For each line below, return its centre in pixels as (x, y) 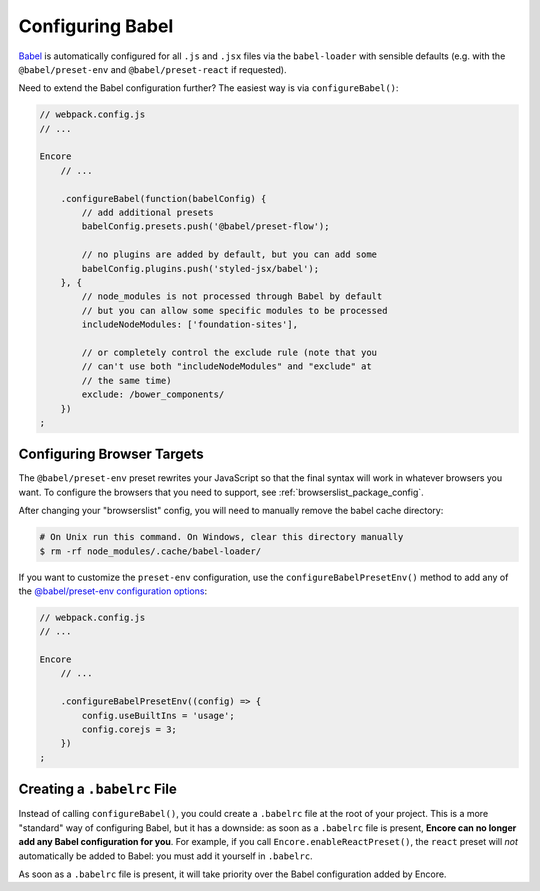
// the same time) (126, 380)
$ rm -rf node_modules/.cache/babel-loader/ (150, 551)
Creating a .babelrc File (97, 789)
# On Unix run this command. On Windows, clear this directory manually (221, 537)
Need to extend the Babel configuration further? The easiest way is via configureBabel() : (208, 88)
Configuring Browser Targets (111, 454)
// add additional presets (147, 213)
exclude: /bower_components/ (153, 394)
